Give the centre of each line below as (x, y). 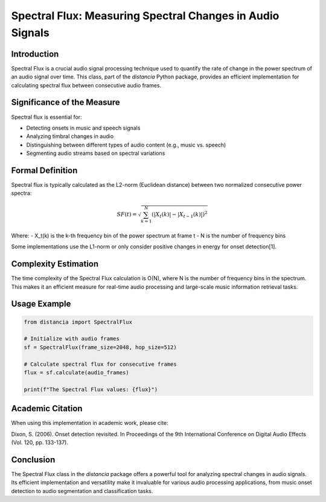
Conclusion (33, 460)
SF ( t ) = (127, 214)
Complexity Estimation (55, 264)
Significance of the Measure (66, 102)
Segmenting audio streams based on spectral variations (96, 153)
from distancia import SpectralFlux (78, 322)
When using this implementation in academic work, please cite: (90, 423)
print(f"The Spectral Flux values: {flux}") (91, 389)
